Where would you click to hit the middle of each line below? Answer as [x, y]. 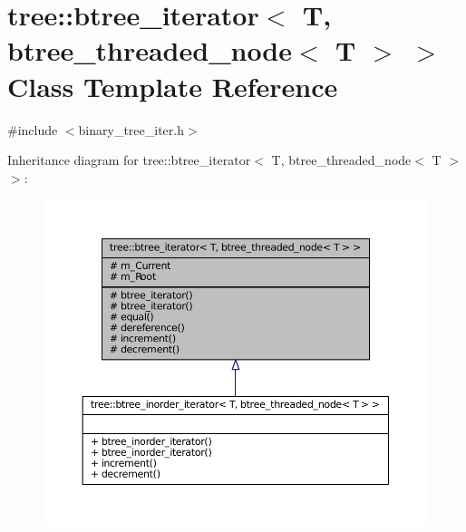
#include [33, 129]
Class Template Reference [173, 86]
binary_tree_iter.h [131, 129]
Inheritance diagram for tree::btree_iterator [129, 160]
